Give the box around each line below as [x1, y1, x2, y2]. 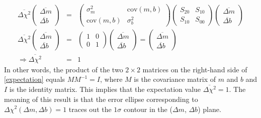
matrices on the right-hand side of [142, 64, 247, 74]
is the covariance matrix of [134, 74, 216, 84]
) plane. [198, 103, 221, 114]
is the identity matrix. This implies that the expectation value [9, 84, 201, 94]
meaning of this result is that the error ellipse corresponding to [4, 93, 198, 104]
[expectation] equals [4, 74, 65, 84]
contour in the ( [124, 103, 172, 114]
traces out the [68, 103, 112, 114]
